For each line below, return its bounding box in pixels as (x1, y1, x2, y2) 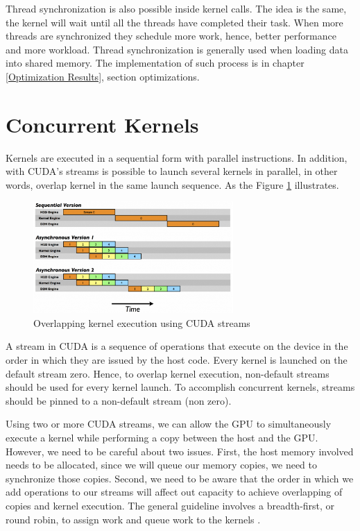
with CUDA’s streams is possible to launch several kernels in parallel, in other (6, 164, 338, 178)
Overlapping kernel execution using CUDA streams (33, 315, 250, 330)
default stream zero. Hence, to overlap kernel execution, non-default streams (6, 366, 329, 380)
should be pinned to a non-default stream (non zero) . (6, 393, 232, 407)
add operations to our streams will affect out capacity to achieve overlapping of (6, 484, 343, 499)
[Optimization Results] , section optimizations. (6, 69, 200, 83)
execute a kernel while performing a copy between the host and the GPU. (6, 430, 318, 444)
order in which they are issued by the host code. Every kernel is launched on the (6, 353, 348, 367)
